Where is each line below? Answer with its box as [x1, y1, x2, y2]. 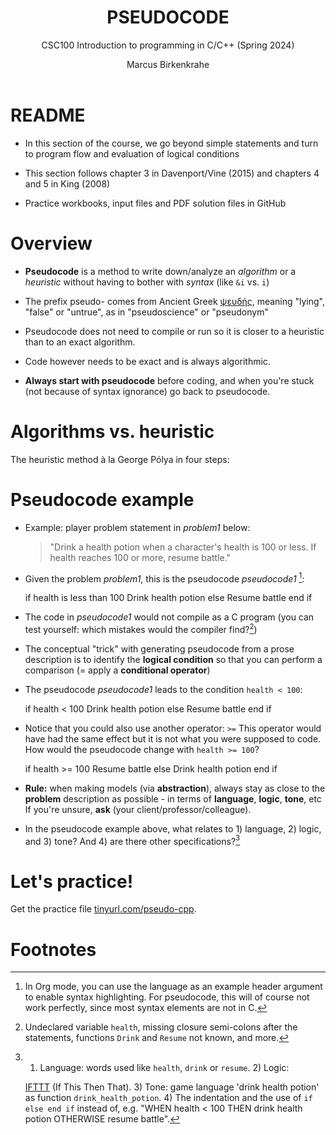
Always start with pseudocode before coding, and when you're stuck [24, 374, 315, 386]
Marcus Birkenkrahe [126, 58, 210, 70]
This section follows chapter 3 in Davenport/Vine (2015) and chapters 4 [24, 167, 320, 179]
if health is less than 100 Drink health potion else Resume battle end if [24, 592, 313, 604]
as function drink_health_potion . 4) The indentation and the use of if [24, 1092, 313, 1104]
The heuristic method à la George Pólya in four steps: [10, 453, 230, 465]
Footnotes [10, 938, 97, 961]
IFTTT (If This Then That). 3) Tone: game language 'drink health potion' [24, 1081, 320, 1093]
